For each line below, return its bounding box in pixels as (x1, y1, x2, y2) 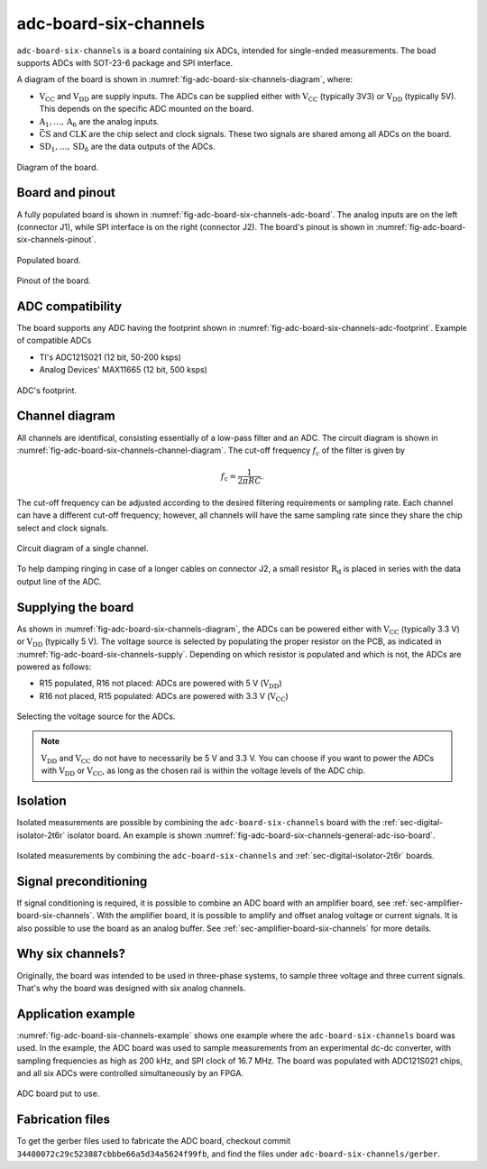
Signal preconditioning (16, 873, 148, 888)
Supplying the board (16, 600, 134, 615)
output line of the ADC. (16, 575, 103, 586)
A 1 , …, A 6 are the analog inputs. (39, 115, 160, 129)
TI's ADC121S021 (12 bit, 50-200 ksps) (39, 352, 182, 363)
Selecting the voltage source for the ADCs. (16, 711, 176, 722)
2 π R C (237, 476, 262, 486)
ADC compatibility (16, 299, 122, 314)
